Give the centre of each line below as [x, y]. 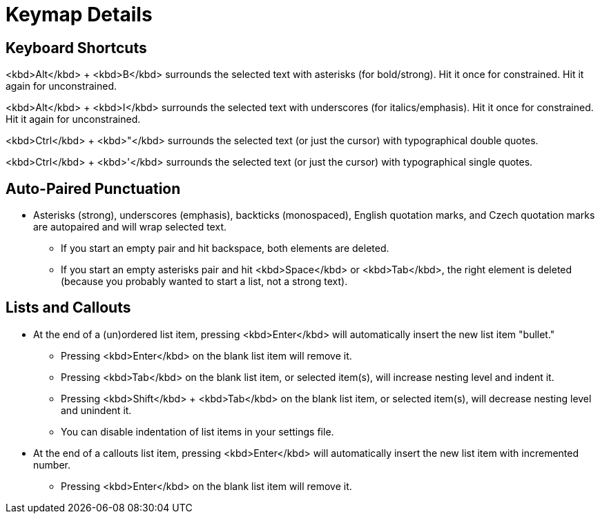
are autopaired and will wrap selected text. [130, 227]
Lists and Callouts [68, 308]
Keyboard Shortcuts [76, 48]
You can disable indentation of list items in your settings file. [197, 431]
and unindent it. [96, 410]
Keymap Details [79, 14]
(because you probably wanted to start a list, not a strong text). [204, 282]
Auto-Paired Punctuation [93, 188]
